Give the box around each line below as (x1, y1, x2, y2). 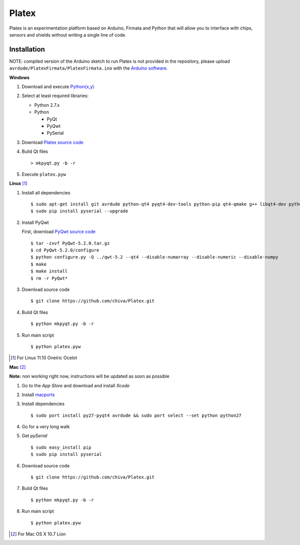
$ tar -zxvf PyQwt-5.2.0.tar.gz (30, 240, 110, 246)
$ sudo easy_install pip (30, 444, 91, 450)
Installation (9, 45, 45, 54)
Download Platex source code (21, 139, 83, 145)
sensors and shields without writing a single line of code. (9, 32, 127, 38)
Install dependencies (21, 401, 65, 407)
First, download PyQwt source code (21, 228, 96, 235)
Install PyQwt (21, 219, 49, 225)
